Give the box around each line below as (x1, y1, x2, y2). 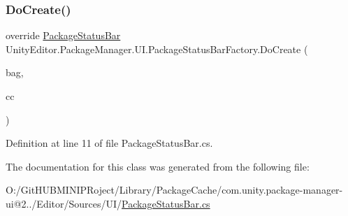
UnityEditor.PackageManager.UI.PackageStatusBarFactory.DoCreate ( (6, 41, 308, 56)
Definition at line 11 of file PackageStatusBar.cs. (6, 136, 213, 150)
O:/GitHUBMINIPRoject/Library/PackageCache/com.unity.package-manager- (6, 182, 343, 197)
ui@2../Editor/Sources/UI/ (6, 196, 122, 210)
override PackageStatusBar (6, 28, 121, 43)
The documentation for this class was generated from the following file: (6, 159, 310, 173)
